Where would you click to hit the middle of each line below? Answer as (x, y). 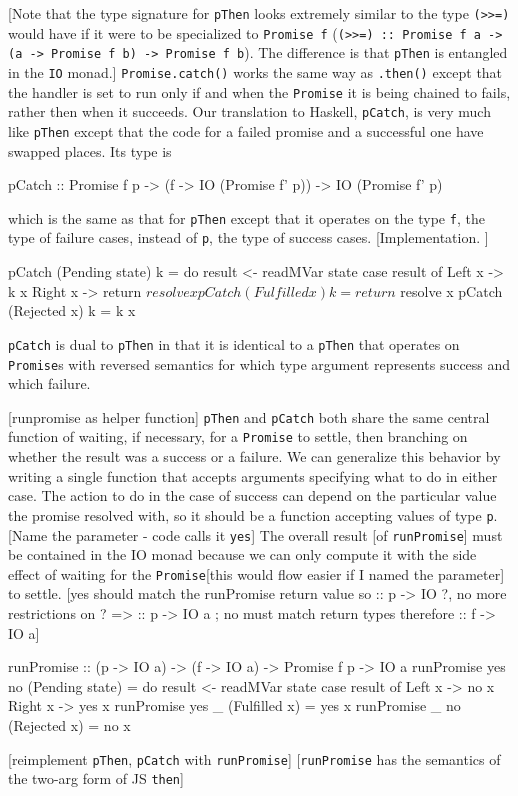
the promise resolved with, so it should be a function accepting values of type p (251, 514)
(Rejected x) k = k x (72, 310)
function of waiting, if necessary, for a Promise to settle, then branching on (238, 436)
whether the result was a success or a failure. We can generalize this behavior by (254, 456)
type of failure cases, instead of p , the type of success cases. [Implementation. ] (248, 237)
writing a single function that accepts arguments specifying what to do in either (253, 475)
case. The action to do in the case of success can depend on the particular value (252, 495)
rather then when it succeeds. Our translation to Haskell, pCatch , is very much (249, 111)
